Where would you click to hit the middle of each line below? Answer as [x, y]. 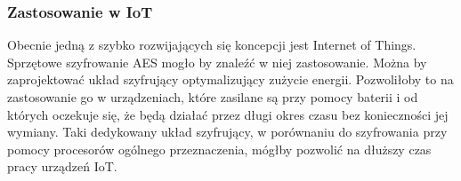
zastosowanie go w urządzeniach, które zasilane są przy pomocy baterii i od [213, 97]
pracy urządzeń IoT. [62, 166]
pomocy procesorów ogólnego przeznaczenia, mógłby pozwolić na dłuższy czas [219, 149]
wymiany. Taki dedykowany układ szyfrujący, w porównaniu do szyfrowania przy [227, 132]
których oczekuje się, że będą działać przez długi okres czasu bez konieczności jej [228, 114]
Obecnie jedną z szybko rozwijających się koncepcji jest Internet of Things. [212, 45]
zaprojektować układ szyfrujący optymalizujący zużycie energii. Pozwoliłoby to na [230, 79]
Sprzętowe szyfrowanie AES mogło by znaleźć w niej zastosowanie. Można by [217, 62]
